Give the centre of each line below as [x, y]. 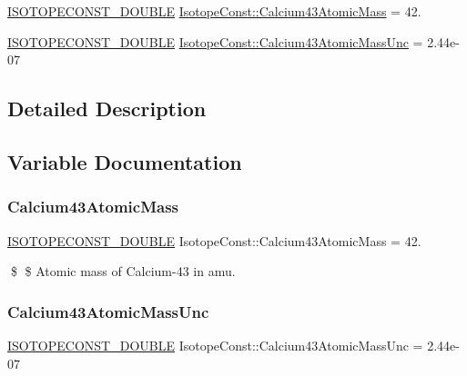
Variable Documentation [125, 161]
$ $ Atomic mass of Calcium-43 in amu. [123, 271]
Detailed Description [107, 109]
